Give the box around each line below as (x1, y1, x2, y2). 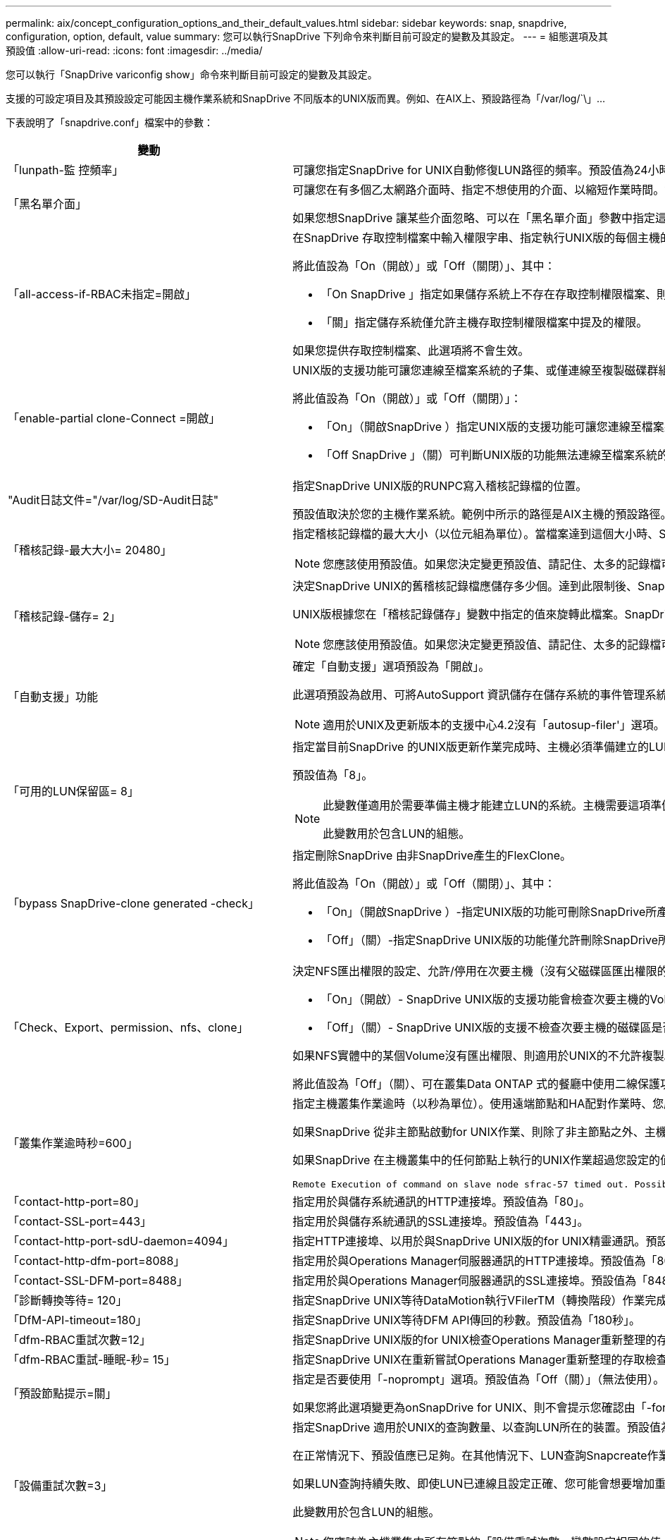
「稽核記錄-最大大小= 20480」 (8, 543, 172, 557)
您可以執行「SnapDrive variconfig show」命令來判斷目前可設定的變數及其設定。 (6, 68, 378, 80)
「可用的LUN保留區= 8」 (8, 784, 139, 798)
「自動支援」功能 (8, 690, 99, 704)
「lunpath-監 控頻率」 (8, 163, 124, 177)
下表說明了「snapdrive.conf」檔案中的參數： (6, 116, 214, 128)
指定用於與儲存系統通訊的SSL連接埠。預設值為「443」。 (292, 1214, 589, 1228)
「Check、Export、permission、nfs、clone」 (8, 1020, 249, 1034)
